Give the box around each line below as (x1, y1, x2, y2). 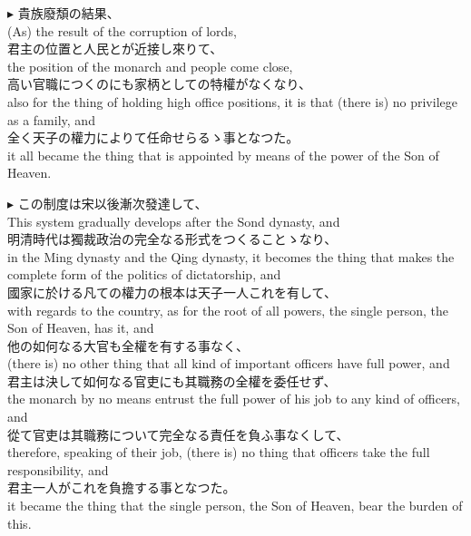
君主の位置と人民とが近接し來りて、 (7, 39, 223, 58)
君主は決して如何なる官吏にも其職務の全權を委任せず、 (7, 371, 337, 390)
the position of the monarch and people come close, (7, 56, 293, 75)
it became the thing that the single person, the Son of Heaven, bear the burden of (7, 496, 463, 515)
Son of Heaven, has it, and (7, 318, 154, 337)
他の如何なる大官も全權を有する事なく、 (7, 336, 249, 355)
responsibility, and (7, 460, 109, 479)
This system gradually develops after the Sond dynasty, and (7, 211, 340, 230)
